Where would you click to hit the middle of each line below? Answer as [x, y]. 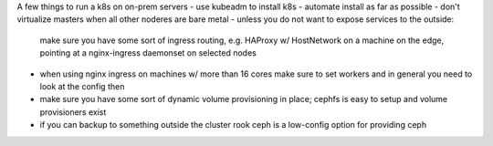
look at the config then [82, 86]
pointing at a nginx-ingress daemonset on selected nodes [148, 53]
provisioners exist [73, 112]
